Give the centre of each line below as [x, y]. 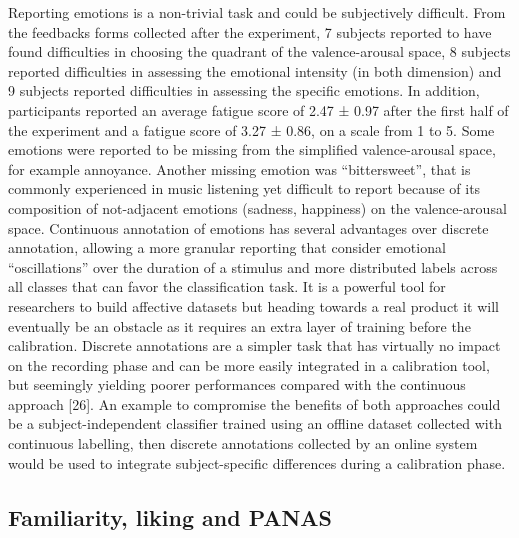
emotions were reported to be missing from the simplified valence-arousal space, [252, 149]
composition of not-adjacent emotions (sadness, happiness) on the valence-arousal [257, 207]
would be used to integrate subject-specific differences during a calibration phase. [257, 462]
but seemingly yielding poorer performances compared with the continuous [237, 384]
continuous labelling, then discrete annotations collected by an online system [243, 443]
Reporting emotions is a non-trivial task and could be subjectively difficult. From [257, 12]
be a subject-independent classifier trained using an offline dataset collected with [255, 423]
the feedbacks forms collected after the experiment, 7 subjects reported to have [250, 31]
